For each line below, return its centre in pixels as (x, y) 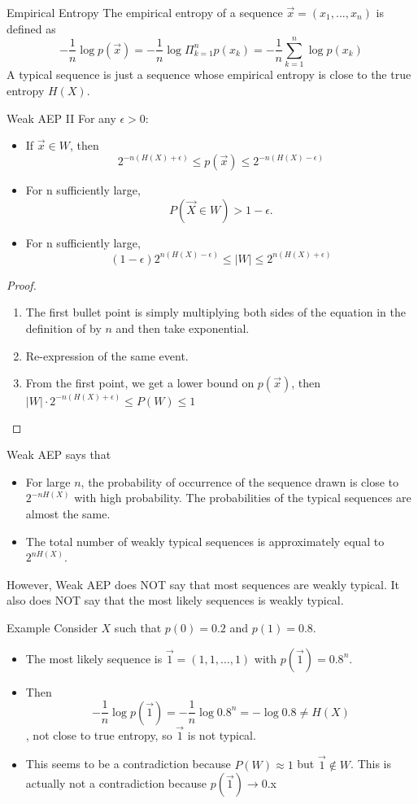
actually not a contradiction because (116, 783)
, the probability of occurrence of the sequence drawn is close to (240, 481)
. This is (371, 764)
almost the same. (68, 513)
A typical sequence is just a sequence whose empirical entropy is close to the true (209, 74)
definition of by (63, 328)
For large (48, 481)
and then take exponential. (183, 328)
